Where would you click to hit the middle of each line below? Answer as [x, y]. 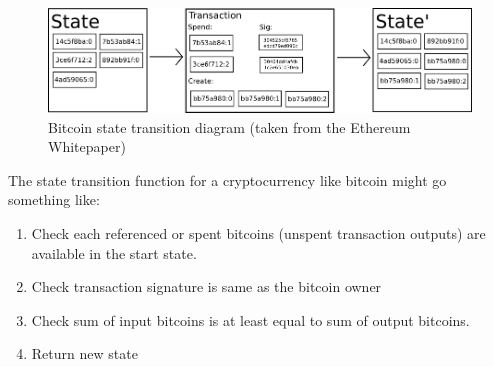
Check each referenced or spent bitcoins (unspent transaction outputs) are [258, 232]
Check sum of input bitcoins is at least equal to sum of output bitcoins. [250, 319]
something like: [54, 199]
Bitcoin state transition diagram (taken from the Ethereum [229, 126]
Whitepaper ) [87, 146]
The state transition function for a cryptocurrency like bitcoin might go [227, 179]
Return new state [84, 353]
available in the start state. [114, 252]
